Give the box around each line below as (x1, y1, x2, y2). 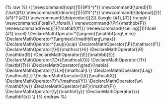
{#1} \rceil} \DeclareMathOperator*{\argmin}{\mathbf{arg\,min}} (5, 31, 136, 36)
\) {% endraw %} (32, 94, 67, 100)
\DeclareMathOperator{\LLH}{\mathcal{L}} (5, 67, 93, 73)
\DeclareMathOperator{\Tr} (91, 57, 147, 63)
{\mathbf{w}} (5, 83, 33, 89)
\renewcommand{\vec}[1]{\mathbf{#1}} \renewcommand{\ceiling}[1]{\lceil (5, 25, 157, 31)
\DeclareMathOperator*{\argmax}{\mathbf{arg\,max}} (5, 36, 116, 42)
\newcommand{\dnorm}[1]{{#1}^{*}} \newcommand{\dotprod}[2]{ (26, 9, 162, 15)
